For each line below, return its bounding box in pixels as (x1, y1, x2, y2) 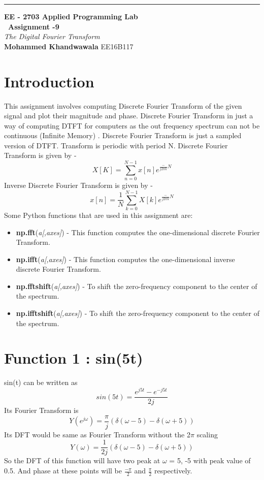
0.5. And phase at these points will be (4, 465, 122, 476)
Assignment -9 (8, 21, 59, 31)
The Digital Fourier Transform (4, 31, 100, 42)
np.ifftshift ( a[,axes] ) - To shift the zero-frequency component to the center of (16, 308, 259, 318)
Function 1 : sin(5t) (4, 347, 143, 368)
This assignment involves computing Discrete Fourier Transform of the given (4, 100, 242, 111)
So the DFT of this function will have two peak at (4, 455, 160, 466)
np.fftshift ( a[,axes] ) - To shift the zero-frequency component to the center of (16, 280, 257, 291)
